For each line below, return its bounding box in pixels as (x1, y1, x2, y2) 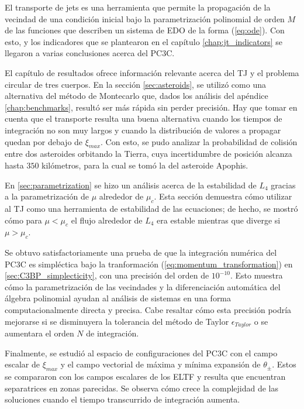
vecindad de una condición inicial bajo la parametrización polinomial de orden (5, 12, 285, 25)
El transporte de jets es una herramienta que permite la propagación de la (5, 1, 271, 13)
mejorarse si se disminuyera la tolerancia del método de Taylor (5, 315, 229, 327)
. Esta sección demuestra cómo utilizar (154, 190, 292, 202)
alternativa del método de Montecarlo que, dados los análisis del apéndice (5, 90, 268, 102)
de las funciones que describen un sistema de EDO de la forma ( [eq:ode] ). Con (5, 24, 285, 36)
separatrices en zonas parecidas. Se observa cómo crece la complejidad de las (5, 381, 279, 394)
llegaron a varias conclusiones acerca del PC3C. (5, 47, 175, 59)
